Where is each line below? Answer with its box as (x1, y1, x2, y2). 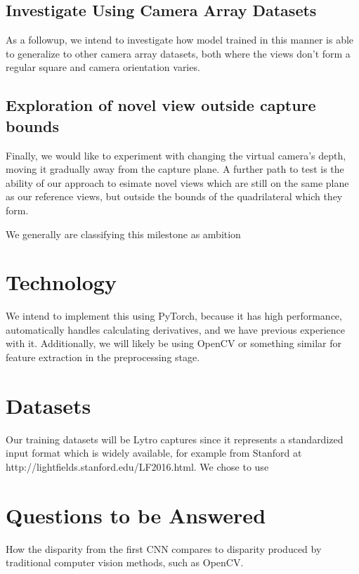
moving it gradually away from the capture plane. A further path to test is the (6, 162, 344, 176)
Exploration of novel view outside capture (6, 94, 316, 116)
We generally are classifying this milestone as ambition (6, 226, 241, 241)
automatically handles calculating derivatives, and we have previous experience (6, 322, 345, 337)
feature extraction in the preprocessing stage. (6, 350, 200, 365)
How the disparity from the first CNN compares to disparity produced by (6, 541, 322, 556)
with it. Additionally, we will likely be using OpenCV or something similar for (6, 336, 341, 351)
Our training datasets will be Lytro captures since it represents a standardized (6, 431, 344, 446)
